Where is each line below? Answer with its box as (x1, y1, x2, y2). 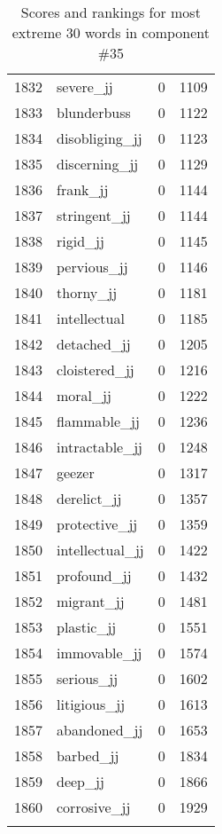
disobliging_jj (57, 128, 142, 148)
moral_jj (57, 385, 111, 405)
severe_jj (57, 76, 113, 97)
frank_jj (57, 179, 109, 200)
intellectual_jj (57, 539, 144, 560)
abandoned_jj (57, 720, 143, 740)
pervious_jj (57, 256, 128, 277)
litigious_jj (57, 694, 126, 714)
